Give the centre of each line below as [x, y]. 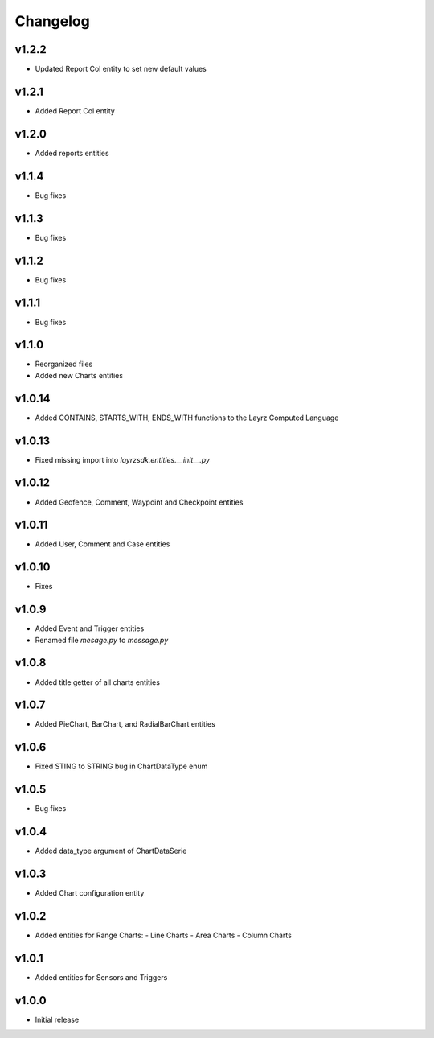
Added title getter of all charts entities [98, 682]
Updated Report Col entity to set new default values [121, 69]
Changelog [52, 21]
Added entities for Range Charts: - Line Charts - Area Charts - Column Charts [164, 935]
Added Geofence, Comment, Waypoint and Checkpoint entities [139, 502]
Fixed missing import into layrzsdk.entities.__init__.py [123, 459]
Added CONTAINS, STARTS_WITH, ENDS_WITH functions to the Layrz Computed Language [187, 418]
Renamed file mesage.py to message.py [102, 640]
